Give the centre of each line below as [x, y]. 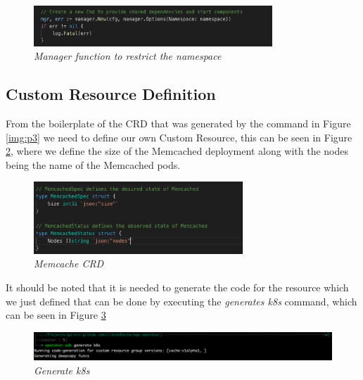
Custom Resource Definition [111, 94]
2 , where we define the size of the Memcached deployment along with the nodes [177, 151]
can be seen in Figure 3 [56, 315]
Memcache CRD [69, 264]
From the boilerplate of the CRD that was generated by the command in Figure [178, 123]
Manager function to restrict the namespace [128, 56]
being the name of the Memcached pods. [93, 164]
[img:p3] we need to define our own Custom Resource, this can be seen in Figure [179, 137]
